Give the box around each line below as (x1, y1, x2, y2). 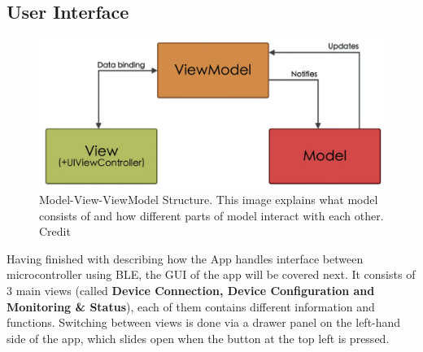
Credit (39, 223, 71, 240)
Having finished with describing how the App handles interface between (7, 250, 364, 267)
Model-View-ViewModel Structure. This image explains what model (39, 191, 378, 208)
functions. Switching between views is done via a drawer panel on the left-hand (7, 314, 401, 331)
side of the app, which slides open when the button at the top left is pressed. (7, 329, 390, 346)
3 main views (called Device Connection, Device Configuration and (7, 282, 375, 299)
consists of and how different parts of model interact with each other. (39, 206, 384, 224)
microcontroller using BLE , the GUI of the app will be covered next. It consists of (7, 266, 416, 283)
